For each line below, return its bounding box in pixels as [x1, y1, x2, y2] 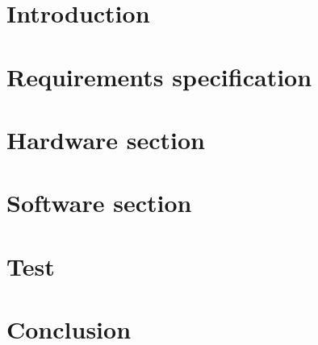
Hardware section [6, 123, 206, 156]
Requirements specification [6, 60, 312, 93]
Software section [6, 186, 192, 219]
